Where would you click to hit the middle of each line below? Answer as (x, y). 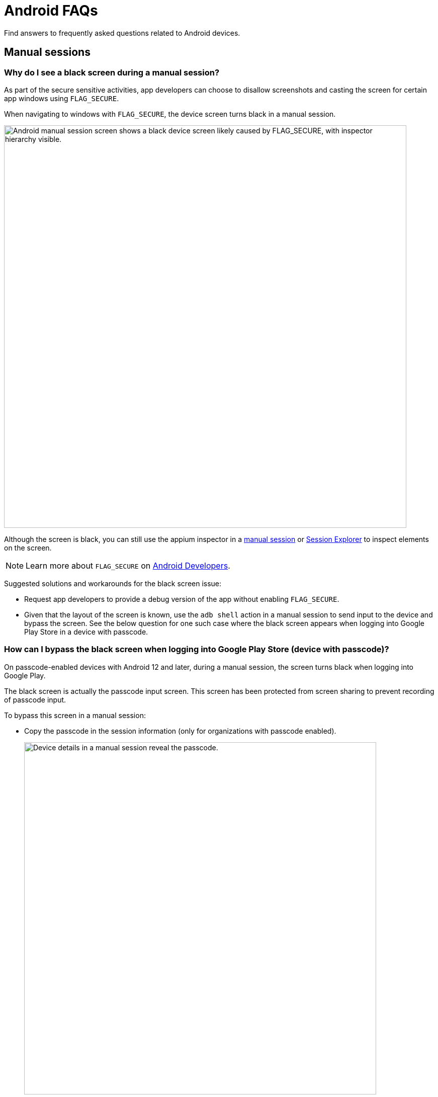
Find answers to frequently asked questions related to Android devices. (122, 33)
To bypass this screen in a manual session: (75, 715)
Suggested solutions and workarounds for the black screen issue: (113, 583)
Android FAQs (51, 11)
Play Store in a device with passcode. (86, 632)
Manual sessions (47, 52)
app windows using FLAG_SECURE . (62, 98)
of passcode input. (35, 699)
